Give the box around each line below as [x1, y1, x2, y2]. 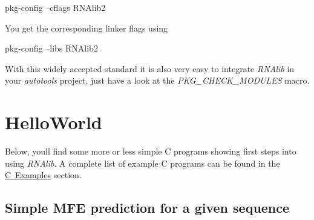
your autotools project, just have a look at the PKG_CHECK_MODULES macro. [5, 74, 310, 87]
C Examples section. [5, 168, 82, 181]
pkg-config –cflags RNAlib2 [5, 1, 106, 13]
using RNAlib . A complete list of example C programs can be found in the [5, 156, 280, 169]
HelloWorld [5, 110, 102, 135]
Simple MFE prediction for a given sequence [5, 198, 290, 217]
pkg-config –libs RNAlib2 [5, 42, 98, 55]
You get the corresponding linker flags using [5, 21, 168, 34]
